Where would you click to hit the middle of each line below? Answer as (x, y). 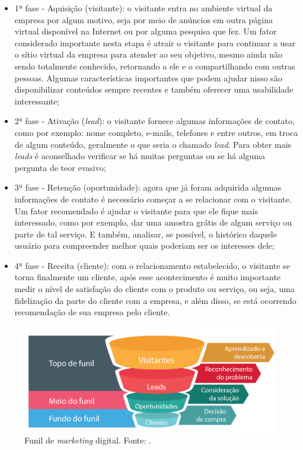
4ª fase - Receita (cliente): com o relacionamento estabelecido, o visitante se (152, 265)
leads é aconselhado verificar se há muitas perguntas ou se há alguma (140, 156)
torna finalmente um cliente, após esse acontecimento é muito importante (148, 277)
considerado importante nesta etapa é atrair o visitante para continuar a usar (155, 42)
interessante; (37, 101)
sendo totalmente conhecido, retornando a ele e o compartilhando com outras (155, 66)
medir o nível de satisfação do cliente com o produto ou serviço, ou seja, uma (154, 289)
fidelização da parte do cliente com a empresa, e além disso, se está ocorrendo (155, 300)
